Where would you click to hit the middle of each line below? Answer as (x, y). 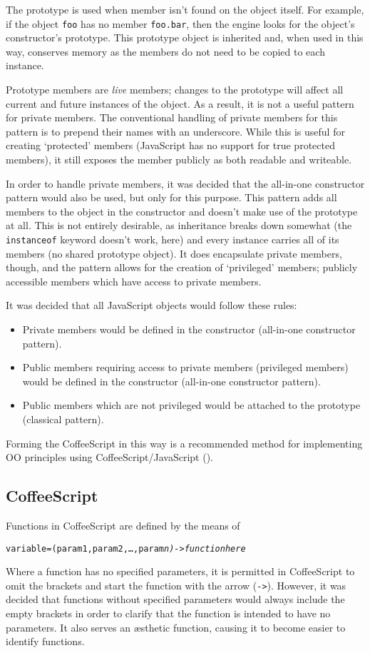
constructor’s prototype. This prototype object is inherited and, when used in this (185, 37)
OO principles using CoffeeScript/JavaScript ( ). (109, 457)
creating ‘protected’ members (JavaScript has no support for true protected (170, 145)
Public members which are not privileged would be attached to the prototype (191, 405)
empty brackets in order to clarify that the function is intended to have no (168, 613)
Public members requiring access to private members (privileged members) (185, 367)
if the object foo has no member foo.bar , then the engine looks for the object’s (180, 23)
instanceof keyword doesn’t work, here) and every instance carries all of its (173, 239)
